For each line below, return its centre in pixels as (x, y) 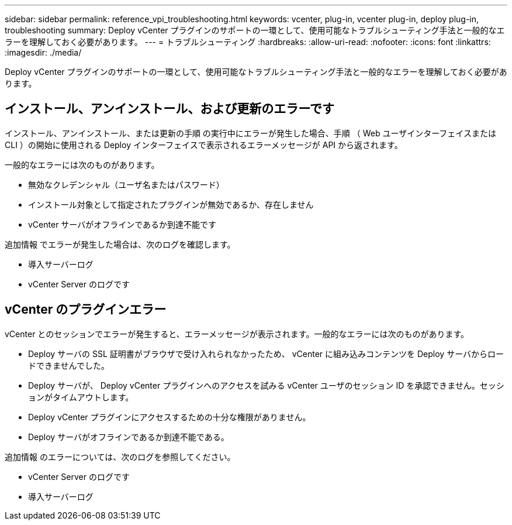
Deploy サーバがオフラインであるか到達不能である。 (129, 437)
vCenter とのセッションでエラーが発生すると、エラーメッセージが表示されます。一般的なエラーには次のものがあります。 (237, 334)
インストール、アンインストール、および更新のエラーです (170, 109)
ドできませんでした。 (69, 365)
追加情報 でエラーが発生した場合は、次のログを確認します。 (120, 244)
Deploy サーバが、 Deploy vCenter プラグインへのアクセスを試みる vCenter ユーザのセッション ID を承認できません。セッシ (266, 385)
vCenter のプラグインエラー (86, 310)
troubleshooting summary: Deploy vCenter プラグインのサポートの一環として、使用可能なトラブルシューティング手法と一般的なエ (255, 30)
